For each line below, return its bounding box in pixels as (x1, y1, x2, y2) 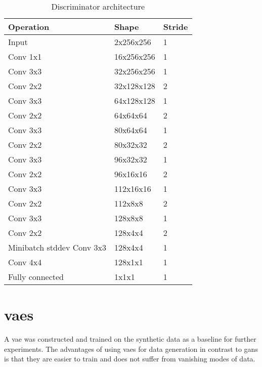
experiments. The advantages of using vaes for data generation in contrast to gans (4, 343, 258, 354)
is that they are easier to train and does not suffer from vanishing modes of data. (4, 353, 255, 364)
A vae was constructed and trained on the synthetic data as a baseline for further (4, 334, 256, 344)
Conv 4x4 (8, 256, 42, 268)
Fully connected (8, 271, 64, 282)
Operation (8, 21, 50, 32)
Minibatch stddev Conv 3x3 (8, 241, 106, 253)
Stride (163, 21, 188, 32)
